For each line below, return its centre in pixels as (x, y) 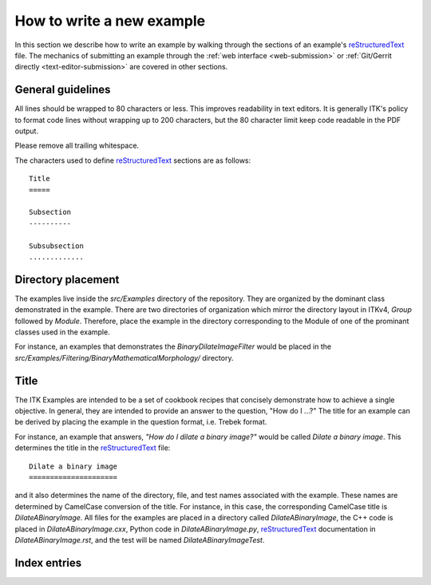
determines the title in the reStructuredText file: (93, 448)
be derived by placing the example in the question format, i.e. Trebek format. (141, 422)
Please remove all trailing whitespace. (77, 146)
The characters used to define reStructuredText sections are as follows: (133, 160)
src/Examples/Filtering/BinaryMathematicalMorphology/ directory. (124, 358)
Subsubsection (56, 246)
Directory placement (67, 279)
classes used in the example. (63, 332)
